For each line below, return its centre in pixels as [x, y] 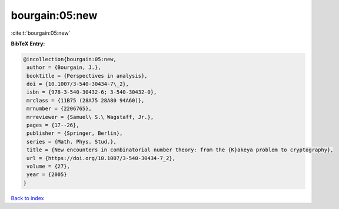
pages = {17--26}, [53, 125]
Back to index [27, 198]
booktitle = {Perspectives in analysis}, [87, 76]
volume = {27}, [49, 166]
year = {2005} [47, 175]
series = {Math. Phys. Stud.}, [72, 142]
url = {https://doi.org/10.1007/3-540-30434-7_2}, [101, 158]
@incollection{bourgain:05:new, [70, 59]
